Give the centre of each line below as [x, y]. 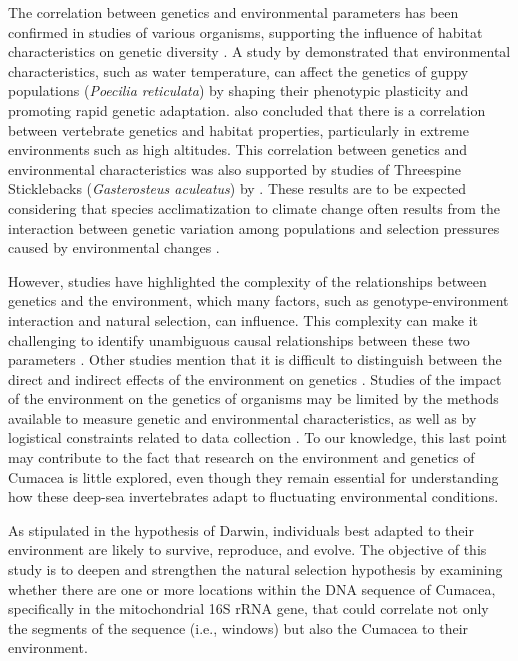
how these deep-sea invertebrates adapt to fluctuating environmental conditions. [253, 496]
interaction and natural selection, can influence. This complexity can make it [243, 319]
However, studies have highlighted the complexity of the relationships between [247, 280]
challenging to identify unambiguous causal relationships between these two [239, 339]
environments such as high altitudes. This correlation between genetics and [238, 149]
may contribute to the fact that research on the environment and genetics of [241, 457]
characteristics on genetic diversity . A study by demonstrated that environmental [259, 51]
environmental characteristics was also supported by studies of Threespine [235, 168]
